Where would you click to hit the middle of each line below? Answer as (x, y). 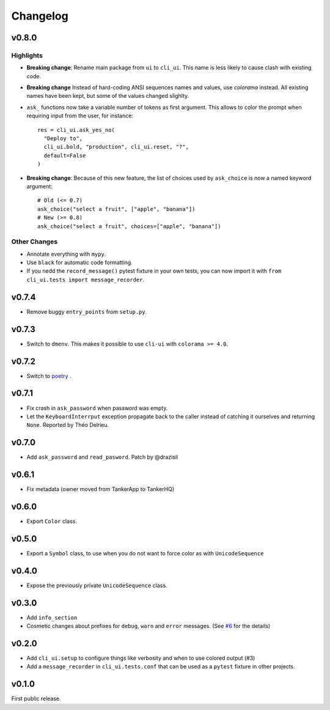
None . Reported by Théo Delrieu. (68, 425)
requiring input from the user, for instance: (80, 116)
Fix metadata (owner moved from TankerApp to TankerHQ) (100, 489)
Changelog (40, 16)
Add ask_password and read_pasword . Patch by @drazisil (102, 457)
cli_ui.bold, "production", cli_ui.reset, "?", (116, 147)
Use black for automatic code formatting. (79, 262)
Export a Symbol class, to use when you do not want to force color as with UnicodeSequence (145, 553)
